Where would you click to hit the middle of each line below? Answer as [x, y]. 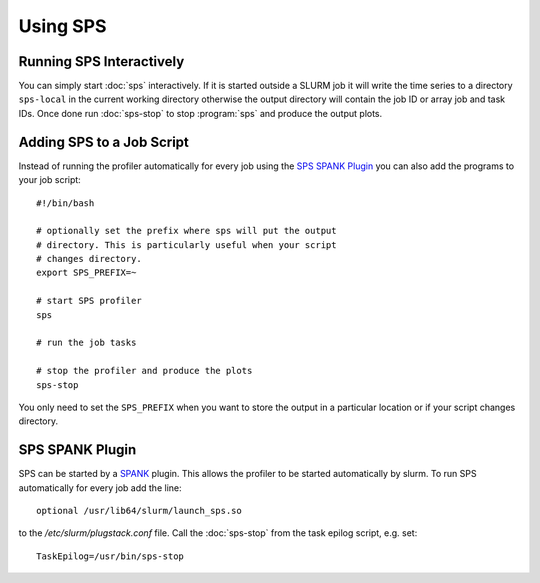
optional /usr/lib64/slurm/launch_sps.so [139, 511]
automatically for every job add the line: [100, 487]
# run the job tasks [86, 343]
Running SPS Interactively [101, 61]
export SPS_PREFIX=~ [86, 273]
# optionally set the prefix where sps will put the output [186, 231]
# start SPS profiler [89, 301]
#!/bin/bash [65, 203]
